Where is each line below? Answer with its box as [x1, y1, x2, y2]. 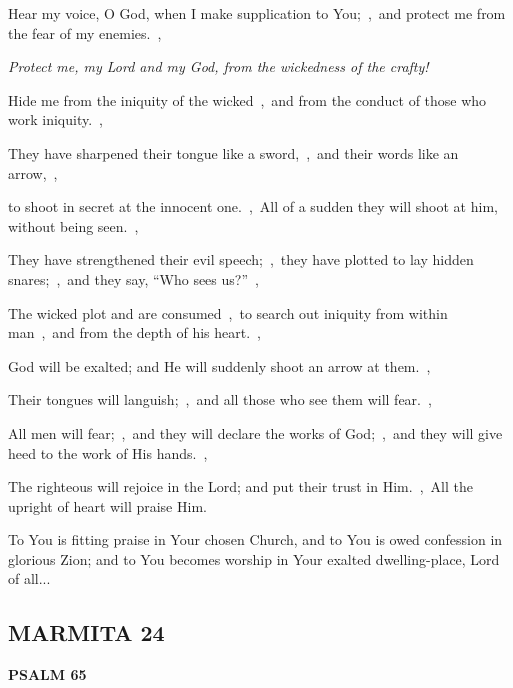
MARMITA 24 [8, 617, 165, 648]
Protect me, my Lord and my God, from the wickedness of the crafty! [8, 56, 429, 77]
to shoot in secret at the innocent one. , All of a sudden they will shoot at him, [8, 196, 498, 217]
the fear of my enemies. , [8, 22, 162, 43]
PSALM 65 [8, 664, 87, 685]
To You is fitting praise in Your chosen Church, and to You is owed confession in [8, 529, 503, 550]
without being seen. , [8, 215, 139, 236]
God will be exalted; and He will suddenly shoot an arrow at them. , [8, 355, 431, 376]
